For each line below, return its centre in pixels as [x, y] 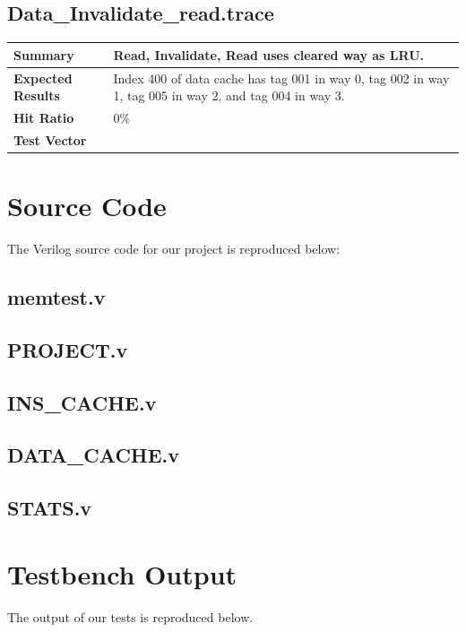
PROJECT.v [68, 349]
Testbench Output [122, 573]
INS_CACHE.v [82, 402]
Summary [44, 54]
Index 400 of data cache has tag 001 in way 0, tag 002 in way [281, 78]
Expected [43, 78]
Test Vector [50, 139]
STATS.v [50, 508]
